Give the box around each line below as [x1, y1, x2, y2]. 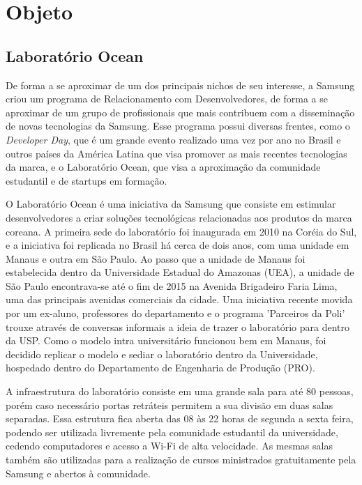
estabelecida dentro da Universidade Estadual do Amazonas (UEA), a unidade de [6, 265, 354, 279]
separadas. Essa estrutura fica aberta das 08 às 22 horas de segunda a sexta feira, [6, 411, 354, 426]
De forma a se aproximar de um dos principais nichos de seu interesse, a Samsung [6, 77, 355, 92]
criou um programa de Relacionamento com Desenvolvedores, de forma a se [6, 91, 328, 106]
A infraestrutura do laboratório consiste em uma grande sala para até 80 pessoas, [6, 384, 354, 399]
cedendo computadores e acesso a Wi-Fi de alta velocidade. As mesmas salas [6, 438, 333, 453]
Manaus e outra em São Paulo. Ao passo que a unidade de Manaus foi [6, 251, 306, 265]
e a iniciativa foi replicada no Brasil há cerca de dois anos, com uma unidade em [6, 238, 349, 252]
